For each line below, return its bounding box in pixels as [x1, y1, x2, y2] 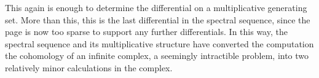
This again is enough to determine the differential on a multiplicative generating [5, 1, 307, 14]
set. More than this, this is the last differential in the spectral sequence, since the [5, 13, 310, 26]
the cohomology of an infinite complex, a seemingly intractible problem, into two [5, 49, 309, 62]
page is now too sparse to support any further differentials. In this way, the [5, 25, 288, 38]
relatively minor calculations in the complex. [5, 61, 173, 74]
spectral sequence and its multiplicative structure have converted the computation [5, 37, 314, 50]
